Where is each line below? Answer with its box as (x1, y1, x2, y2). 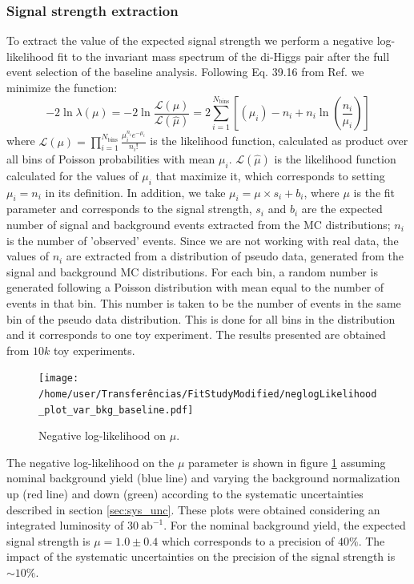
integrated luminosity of (6, 517, 124, 534)
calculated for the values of (6, 167, 139, 183)
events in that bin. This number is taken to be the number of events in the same (6, 294, 401, 311)
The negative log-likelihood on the (6, 453, 175, 470)
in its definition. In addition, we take (45, 183, 226, 200)
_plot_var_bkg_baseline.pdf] (38, 404, 194, 416)
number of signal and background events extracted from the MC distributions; (6, 215, 391, 232)
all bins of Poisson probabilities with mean (6, 150, 215, 167)
